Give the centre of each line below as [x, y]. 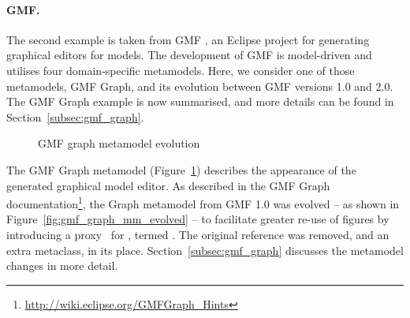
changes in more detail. [62, 266]
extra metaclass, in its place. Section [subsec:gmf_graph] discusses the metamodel [205, 250]
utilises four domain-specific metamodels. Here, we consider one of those [181, 70]
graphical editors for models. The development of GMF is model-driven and [189, 55]
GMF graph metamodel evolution [119, 143]
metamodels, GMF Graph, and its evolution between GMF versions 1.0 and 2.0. [200, 86]
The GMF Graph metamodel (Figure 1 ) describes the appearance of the [181, 169]
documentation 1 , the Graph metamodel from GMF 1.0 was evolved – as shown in [203, 202]
